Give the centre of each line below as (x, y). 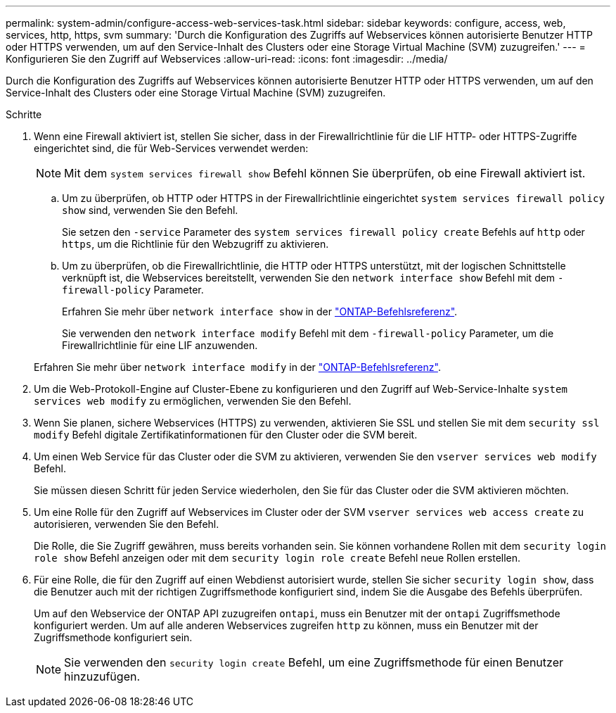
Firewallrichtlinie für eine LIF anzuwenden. (160, 345)
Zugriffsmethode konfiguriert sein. (113, 637)
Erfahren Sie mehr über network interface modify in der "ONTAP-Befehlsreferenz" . (237, 367)
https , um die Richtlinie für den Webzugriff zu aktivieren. (195, 244)
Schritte (24, 114)
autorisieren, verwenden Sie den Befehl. (127, 524)
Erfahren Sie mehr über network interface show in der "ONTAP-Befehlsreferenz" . (260, 311)
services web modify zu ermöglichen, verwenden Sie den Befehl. (193, 401)
